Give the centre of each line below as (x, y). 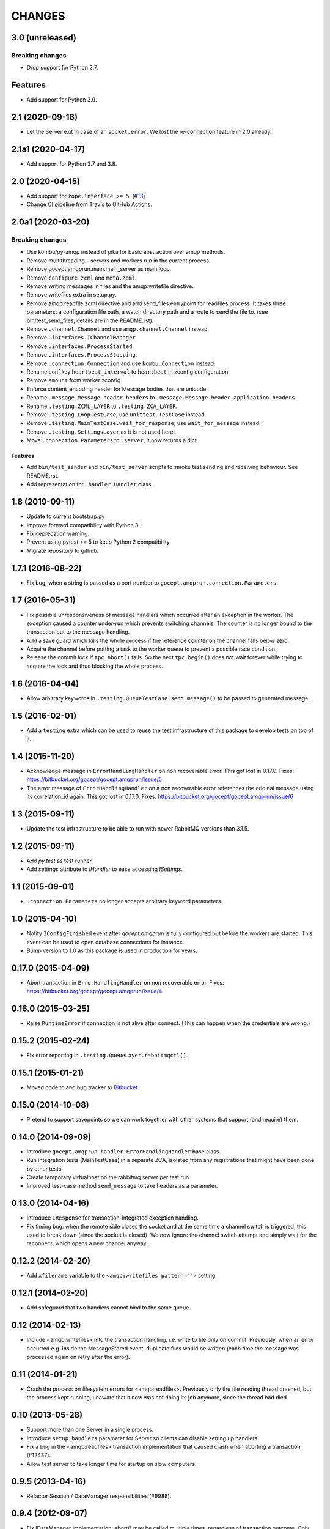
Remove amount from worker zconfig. (74, 380)
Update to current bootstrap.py (66, 516)
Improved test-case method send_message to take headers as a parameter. (122, 1186)
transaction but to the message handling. (78, 632)
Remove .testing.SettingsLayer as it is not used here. (101, 432)
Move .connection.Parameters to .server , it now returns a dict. (112, 440)
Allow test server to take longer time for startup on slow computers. (112, 1464)
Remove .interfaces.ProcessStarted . (80, 346)
